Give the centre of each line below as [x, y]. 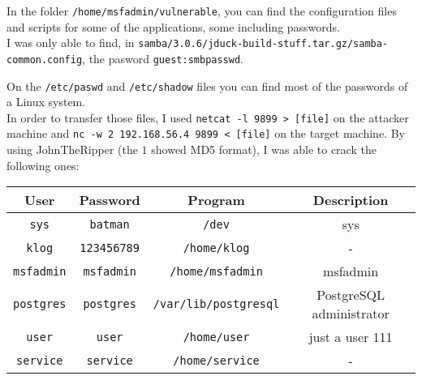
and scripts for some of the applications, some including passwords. [174, 26]
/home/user [216, 337]
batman [110, 224]
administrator [351, 314]
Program [216, 200]
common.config [45, 60]
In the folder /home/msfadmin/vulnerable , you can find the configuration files [202, 11]
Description [351, 200]
